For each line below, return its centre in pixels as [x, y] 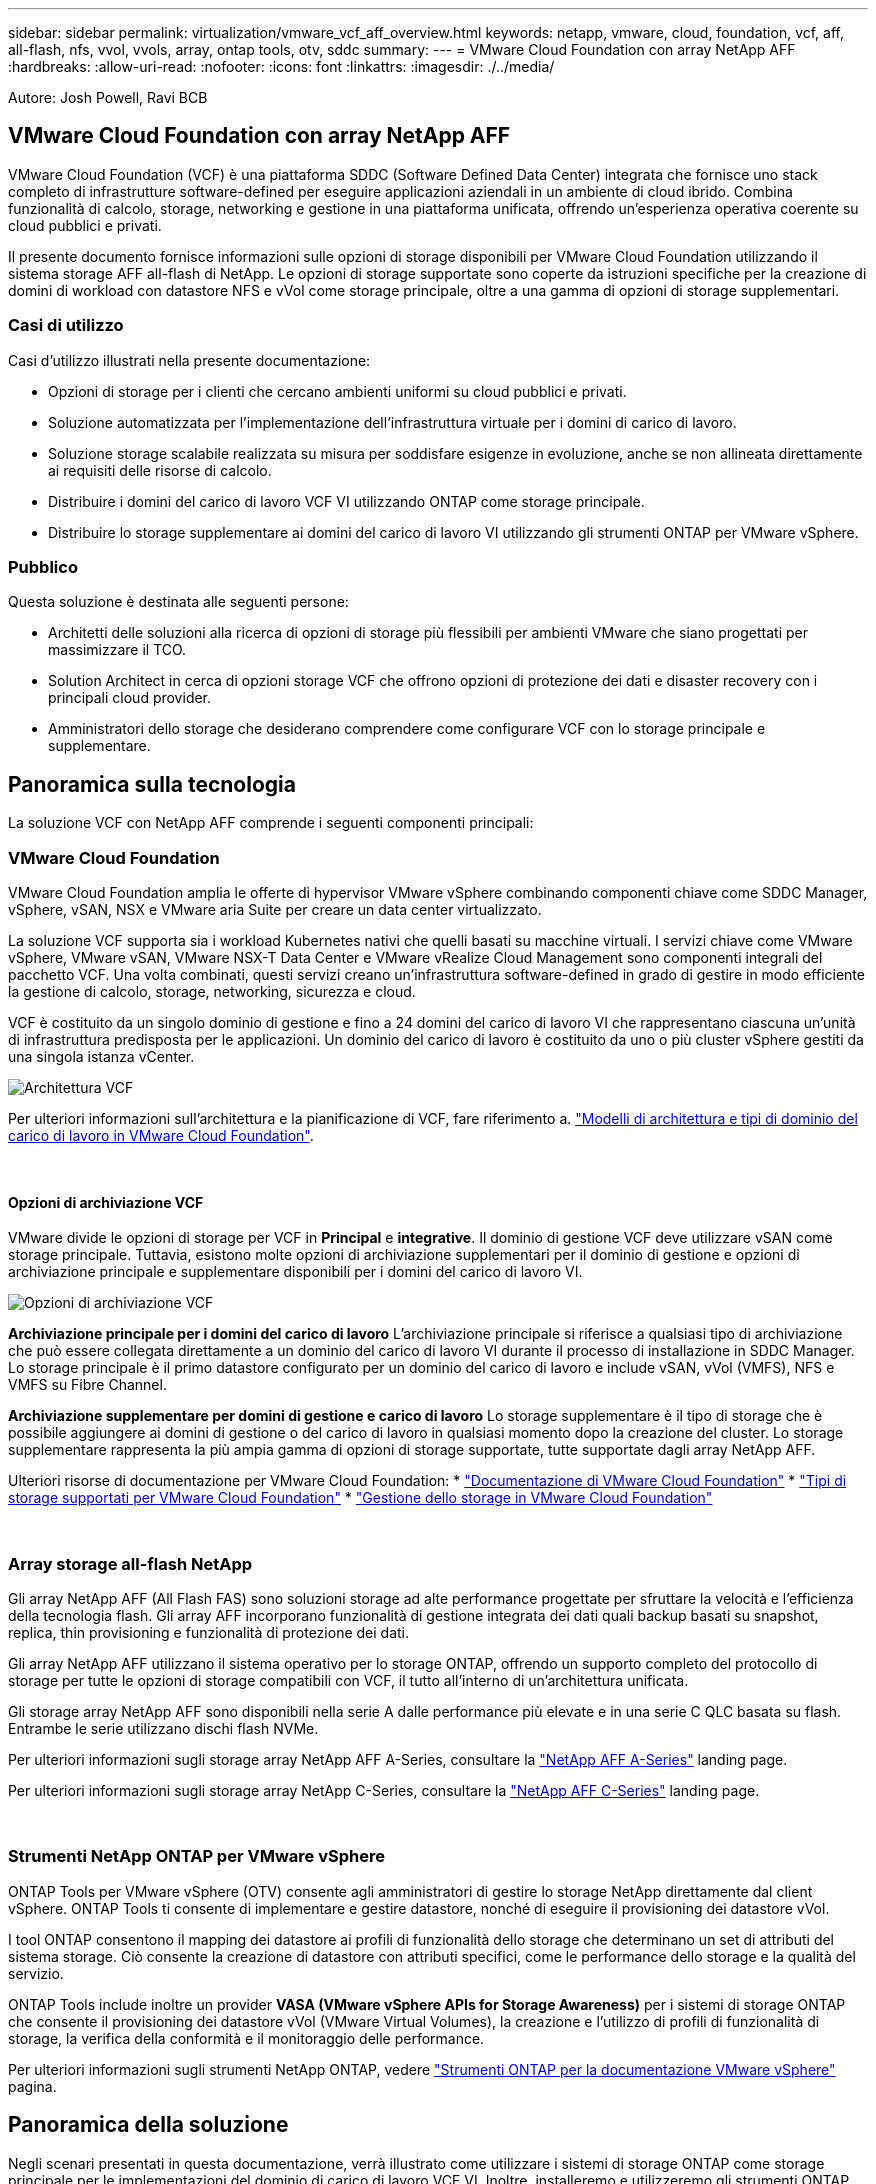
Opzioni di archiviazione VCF [106, 1202]
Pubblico [43, 566]
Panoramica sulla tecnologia [152, 784]
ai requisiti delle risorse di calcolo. [160, 470]
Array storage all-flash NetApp [130, 1563]
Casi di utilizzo [66, 325]
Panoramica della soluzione [148, 2125]
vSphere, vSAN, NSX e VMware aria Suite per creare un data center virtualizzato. [275, 909]
